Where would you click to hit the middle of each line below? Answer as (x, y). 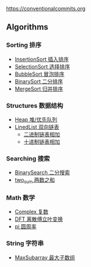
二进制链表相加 (42, 134)
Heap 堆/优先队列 (36, 119)
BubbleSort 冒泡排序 (40, 74)
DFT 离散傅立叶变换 (39, 219)
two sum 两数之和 (35, 181)
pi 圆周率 (25, 227)
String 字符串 (25, 243)
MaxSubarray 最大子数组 (45, 258)
